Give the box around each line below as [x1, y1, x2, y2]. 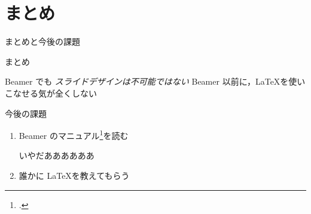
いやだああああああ [19, 149, 94, 162]
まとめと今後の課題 [5, 35, 80, 48]
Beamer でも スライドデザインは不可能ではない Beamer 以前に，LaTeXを [5, 75, 289, 88]
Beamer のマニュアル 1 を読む [19, 128, 129, 141]
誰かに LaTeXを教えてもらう [19, 169, 130, 181]
